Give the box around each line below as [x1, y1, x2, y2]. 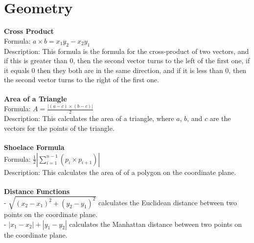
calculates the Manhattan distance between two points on [69, 219, 242, 229]
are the [209, 113, 231, 123]
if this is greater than [4, 55, 68, 66]
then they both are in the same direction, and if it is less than [37, 65, 223, 75]
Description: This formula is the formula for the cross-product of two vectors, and [4, 46, 249, 56]
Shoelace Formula [4, 142, 65, 152]
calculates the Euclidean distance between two [98, 197, 237, 208]
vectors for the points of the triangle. [4, 122, 115, 133]
